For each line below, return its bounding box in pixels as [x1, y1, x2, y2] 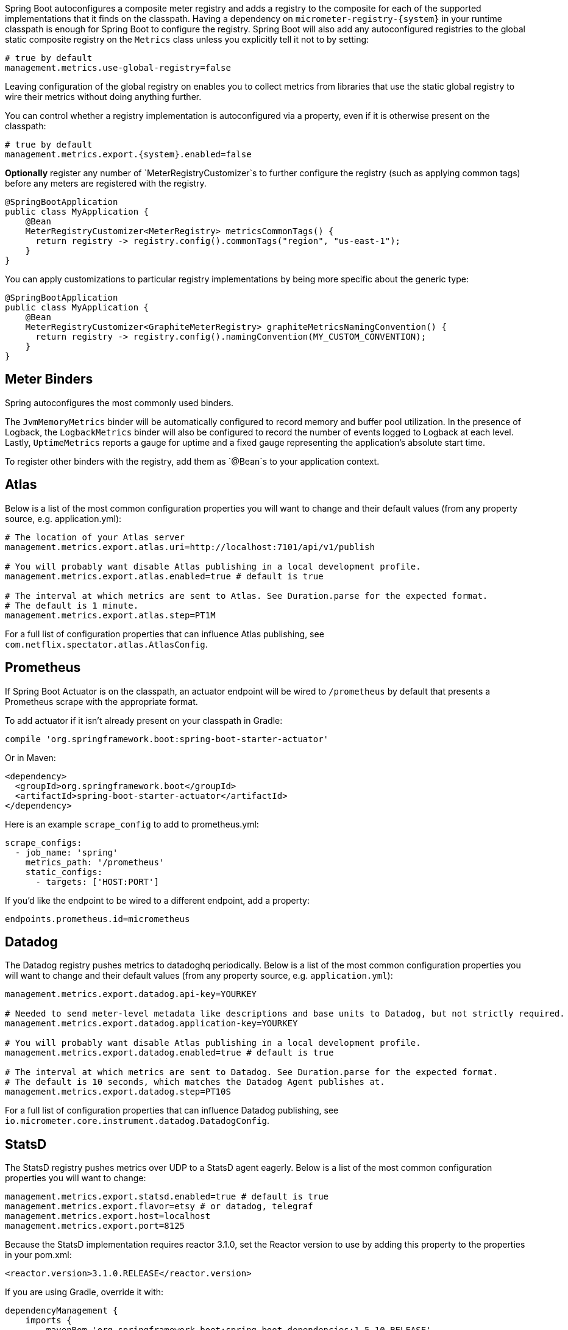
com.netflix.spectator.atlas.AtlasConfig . [5, 638, 208, 649]
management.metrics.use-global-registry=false [5, 63, 231, 73]
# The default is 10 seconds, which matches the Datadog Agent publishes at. [5, 1077, 385, 1087]
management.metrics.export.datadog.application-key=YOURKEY [5, 1018, 298, 1029]
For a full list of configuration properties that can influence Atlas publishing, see [5, 628, 324, 639]
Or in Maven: [5, 752, 56, 763]
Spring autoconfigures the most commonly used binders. [5, 397, 234, 408]
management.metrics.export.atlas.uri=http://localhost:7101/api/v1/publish [5, 542, 375, 552]
